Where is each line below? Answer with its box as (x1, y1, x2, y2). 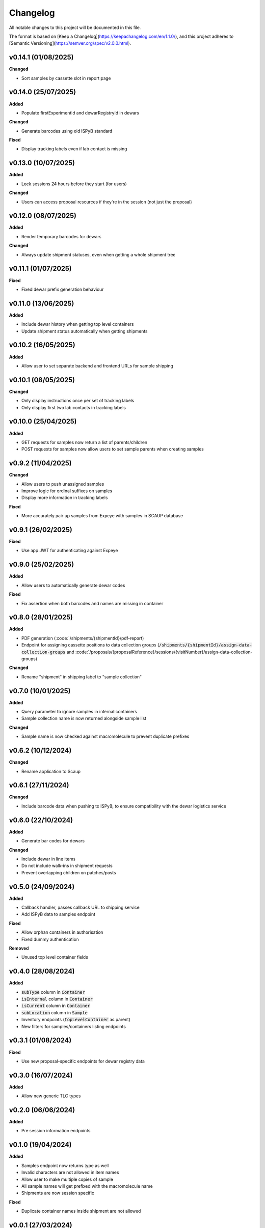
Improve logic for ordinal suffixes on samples (21, 488, 112, 494)
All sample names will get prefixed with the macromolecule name (21, 1183, 153, 1189)
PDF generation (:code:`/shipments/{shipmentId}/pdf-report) (21, 635, 144, 641)
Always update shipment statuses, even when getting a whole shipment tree (21, 251, 176, 257)
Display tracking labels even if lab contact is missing (21, 146, 127, 152)
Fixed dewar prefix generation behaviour (21, 286, 104, 292)
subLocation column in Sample (21, 1009, 88, 1015)
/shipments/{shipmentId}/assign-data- (159, 642, 252, 648)
